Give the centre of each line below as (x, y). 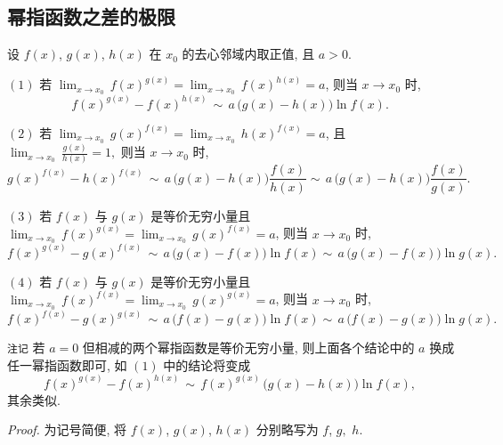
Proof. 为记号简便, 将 (67, 429)
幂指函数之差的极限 (91, 16)
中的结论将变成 (207, 364)
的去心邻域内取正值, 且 (248, 54)
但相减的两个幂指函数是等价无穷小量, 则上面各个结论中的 (248, 348)
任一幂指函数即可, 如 (67, 364)
